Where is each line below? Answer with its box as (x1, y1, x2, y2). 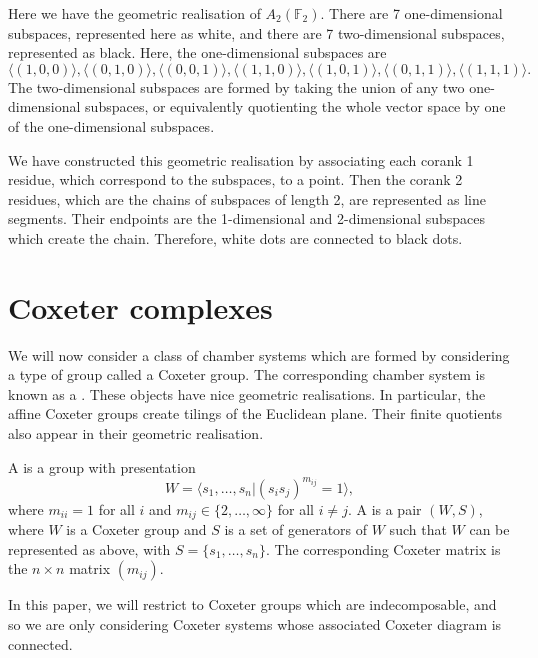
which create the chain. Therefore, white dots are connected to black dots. (8, 227, 463, 248)
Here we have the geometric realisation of (8, 3, 261, 23)
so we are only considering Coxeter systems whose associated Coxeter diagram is (8, 613, 502, 634)
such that (389, 519, 447, 540)
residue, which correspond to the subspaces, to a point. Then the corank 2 (8, 169, 463, 190)
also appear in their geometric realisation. (8, 423, 264, 444)
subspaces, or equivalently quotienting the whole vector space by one (85, 96, 506, 117)
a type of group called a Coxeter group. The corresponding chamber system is (8, 364, 485, 385)
